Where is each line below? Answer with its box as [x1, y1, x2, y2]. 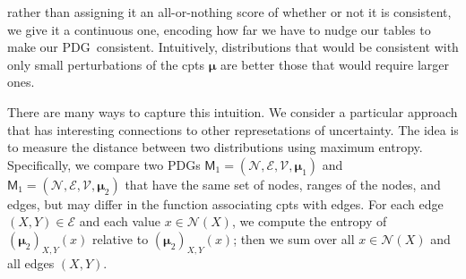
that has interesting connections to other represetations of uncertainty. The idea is [7, 120, 459, 139]
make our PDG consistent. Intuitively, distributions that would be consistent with [7, 38, 459, 56]
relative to [91, 229, 149, 248]
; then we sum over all [233, 229, 355, 248]
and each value [79, 212, 161, 231]
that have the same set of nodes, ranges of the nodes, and [125, 174, 441, 193]
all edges [7, 253, 55, 272]
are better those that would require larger [220, 55, 450, 73]
